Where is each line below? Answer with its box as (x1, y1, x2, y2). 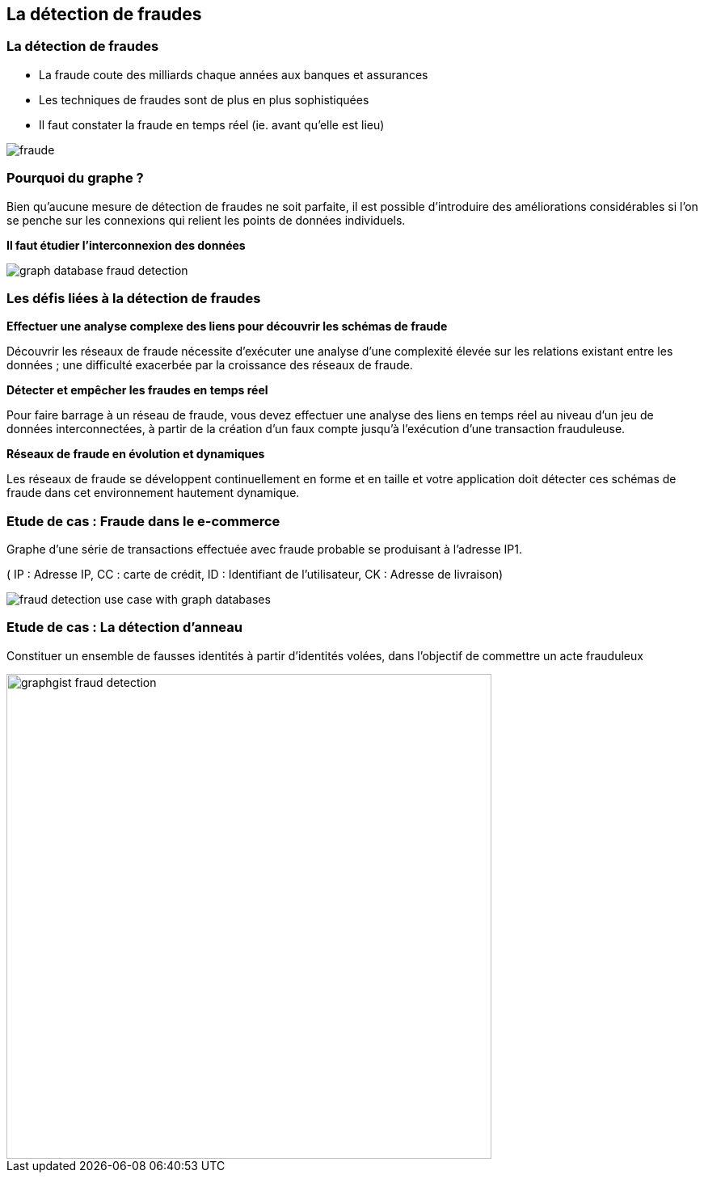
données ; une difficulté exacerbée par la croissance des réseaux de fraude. (6, 358, 413, 373)
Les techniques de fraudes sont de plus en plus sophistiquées (39, 92, 369, 107)
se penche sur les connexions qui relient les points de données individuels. (6, 213, 406, 227)
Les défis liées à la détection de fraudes (6, 289, 261, 306)
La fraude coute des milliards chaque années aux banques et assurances (39, 67, 428, 82)
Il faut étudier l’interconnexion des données (6, 238, 246, 252)
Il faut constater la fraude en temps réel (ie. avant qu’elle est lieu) (39, 117, 385, 132)
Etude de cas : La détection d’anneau (6, 619, 242, 636)
